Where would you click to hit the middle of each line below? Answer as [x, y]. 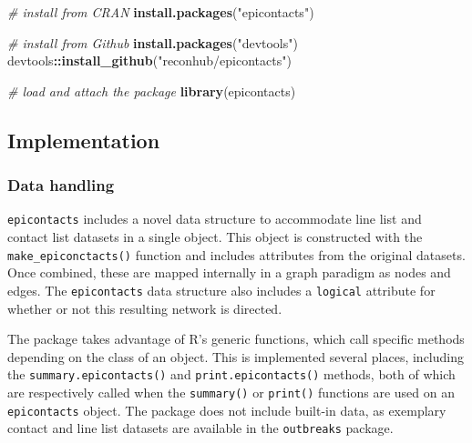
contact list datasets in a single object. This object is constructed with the [215, 237]
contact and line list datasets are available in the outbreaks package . [200, 428]
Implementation [84, 140]
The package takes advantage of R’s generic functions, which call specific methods [236, 339]
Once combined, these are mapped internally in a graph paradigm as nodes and [229, 272]
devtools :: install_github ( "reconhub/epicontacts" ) [149, 60]
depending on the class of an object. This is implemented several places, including [236, 356]
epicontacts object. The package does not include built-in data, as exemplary [227, 410]
